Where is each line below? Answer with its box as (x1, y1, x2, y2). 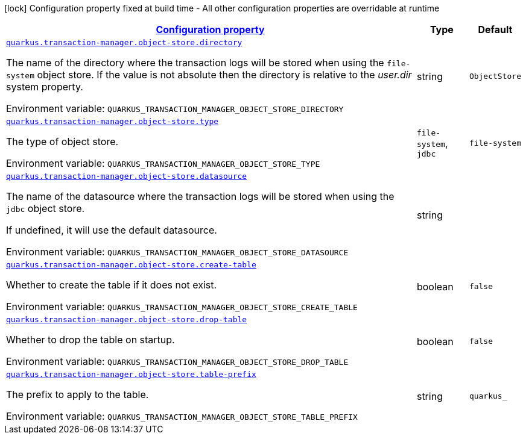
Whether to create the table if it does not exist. (6, 279, 217, 291)
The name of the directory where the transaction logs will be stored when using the (6, 57, 384, 69)
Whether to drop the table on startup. (6, 334, 175, 346)
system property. (6, 81, 83, 93)
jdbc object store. (6, 202, 85, 214)
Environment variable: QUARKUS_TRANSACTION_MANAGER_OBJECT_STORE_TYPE (6, 157, 320, 169)
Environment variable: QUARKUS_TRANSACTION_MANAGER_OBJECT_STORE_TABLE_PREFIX (6, 410, 358, 422)
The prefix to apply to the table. (6, 388, 149, 400)
